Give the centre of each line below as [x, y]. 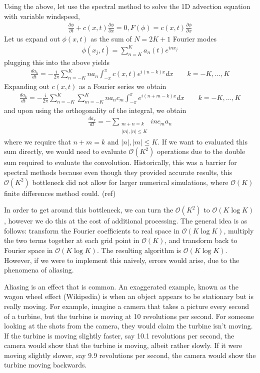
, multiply [239, 230]
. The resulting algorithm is [139, 250]
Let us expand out [32, 38]
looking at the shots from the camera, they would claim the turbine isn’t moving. [128, 326]
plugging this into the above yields [57, 62]
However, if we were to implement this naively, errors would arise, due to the [122, 260]
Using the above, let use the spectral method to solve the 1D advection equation [127, 6]
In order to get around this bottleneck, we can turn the [89, 210]
